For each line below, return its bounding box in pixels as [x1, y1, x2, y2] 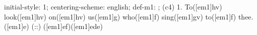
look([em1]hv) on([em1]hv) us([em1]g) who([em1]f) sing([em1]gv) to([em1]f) [4, 11, 236, 21]
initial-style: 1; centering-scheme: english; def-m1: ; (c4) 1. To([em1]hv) [4, 1, 222, 11]
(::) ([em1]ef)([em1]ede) [31, 21, 103, 31]
